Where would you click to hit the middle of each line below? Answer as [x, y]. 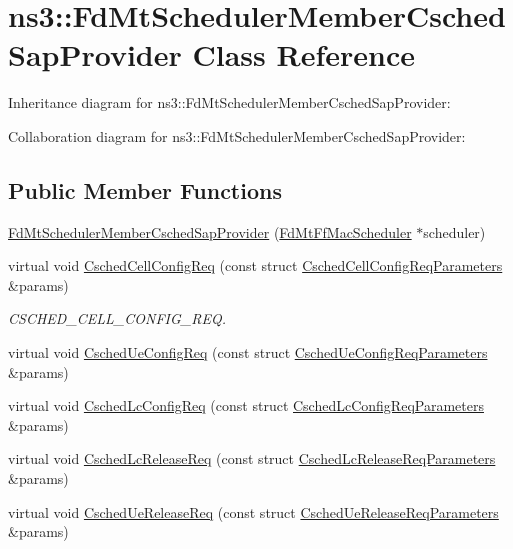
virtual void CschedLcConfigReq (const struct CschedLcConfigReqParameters [246, 405]
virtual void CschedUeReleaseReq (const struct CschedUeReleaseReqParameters [253, 511]
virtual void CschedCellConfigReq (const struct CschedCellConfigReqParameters [255, 265]
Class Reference [303, 54]
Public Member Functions [145, 189]
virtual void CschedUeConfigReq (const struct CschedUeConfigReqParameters [248, 352]
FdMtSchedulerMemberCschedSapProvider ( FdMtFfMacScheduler [210, 231]
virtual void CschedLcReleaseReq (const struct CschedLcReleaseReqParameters [252, 458]
